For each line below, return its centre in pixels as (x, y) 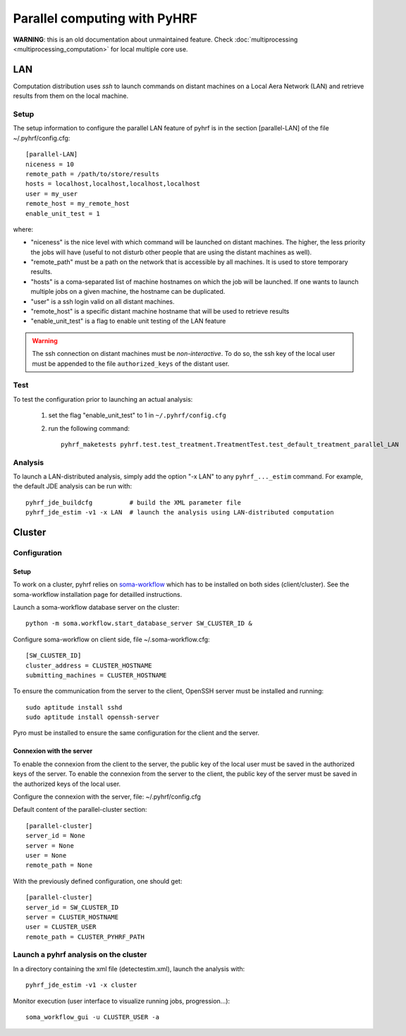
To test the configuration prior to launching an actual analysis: (103, 399)
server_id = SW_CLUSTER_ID (72, 907)
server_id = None (55, 836)
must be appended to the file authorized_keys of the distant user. (131, 364)
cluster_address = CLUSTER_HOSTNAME (89, 665)
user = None (46, 855)
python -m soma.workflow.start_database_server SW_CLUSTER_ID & (139, 623)
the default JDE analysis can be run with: (73, 486)
